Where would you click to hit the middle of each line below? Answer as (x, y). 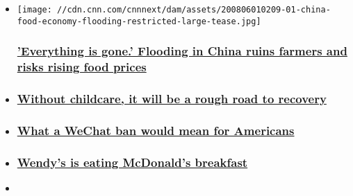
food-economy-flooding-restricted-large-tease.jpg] (139, 21)
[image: (34, 10)
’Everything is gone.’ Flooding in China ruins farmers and (182, 51)
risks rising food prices (82, 67)
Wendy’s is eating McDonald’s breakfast (132, 162)
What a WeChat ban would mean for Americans (156, 130)
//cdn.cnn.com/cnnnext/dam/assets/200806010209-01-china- (194, 10)
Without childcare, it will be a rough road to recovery (172, 98)
